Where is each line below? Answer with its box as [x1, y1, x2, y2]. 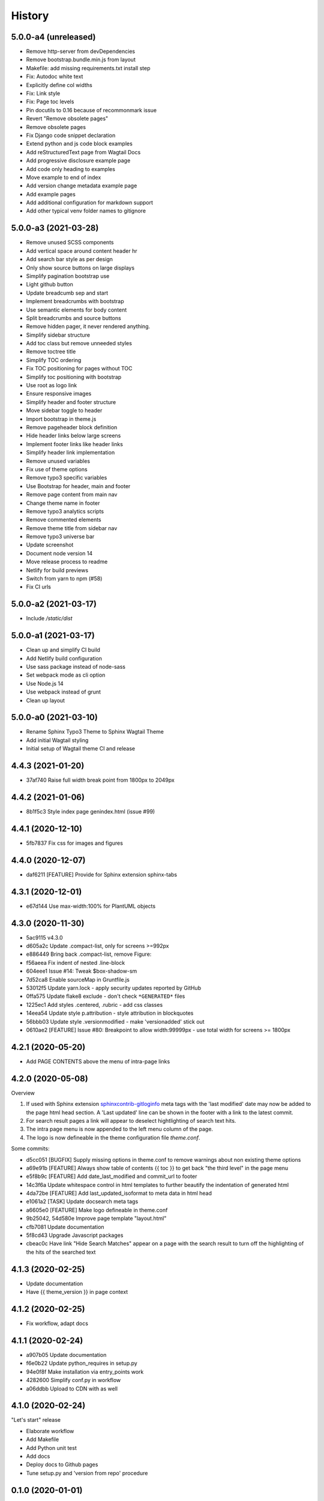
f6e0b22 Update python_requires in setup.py [26, 1360, 137, 1367]
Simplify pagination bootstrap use [26, 272, 110, 279]
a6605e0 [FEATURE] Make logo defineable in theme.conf [26, 1206, 168, 1213]
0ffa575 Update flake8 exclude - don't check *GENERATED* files [26, 992, 185, 1000]
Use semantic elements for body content [26, 306, 127, 313]
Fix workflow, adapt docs [26, 1320, 88, 1327]
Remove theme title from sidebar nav [26, 524, 118, 531]
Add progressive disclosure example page [26, 157, 131, 165]
